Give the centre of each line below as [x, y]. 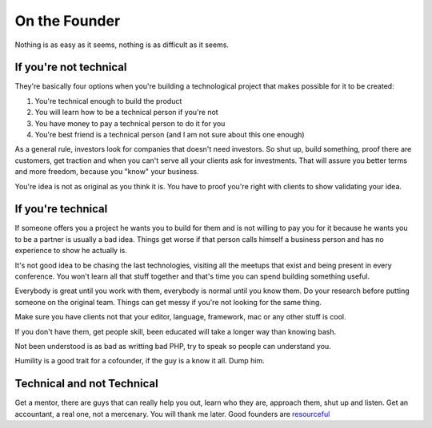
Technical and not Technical [87, 384]
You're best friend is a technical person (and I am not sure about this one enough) [170, 135]
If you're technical [61, 209]
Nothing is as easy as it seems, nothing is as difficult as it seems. [122, 45]
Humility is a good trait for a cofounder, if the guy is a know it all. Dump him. [140, 361]
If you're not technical [71, 67]
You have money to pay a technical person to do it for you [130, 123]
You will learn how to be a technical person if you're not [127, 113]
